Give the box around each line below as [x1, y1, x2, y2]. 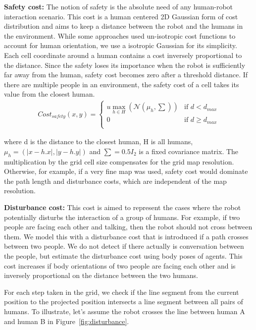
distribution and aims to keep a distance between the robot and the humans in [4, 21, 243, 31]
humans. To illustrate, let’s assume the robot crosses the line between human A [4, 306, 245, 316]
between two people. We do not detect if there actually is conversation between [4, 241, 244, 251]
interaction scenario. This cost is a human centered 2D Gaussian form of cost [4, 11, 238, 21]
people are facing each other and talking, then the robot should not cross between [4, 221, 253, 232]
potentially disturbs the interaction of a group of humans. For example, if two [4, 212, 240, 222]
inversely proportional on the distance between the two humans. [4, 270, 198, 280]
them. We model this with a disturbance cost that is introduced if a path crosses [4, 231, 249, 241]
